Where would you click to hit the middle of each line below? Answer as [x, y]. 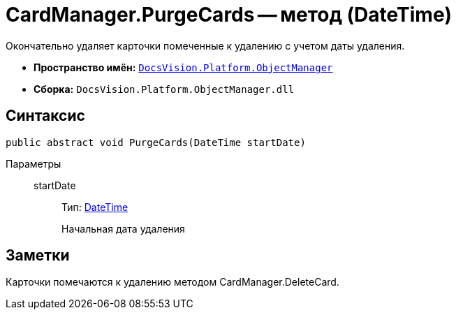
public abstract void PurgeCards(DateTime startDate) [156, 142]
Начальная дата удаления [123, 228]
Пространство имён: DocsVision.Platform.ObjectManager [183, 67]
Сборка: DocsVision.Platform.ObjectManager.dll [164, 89]
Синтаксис [45, 116]
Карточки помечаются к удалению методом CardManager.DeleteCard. [172, 282]
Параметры [34, 163]
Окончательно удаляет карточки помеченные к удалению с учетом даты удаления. [205, 45]
